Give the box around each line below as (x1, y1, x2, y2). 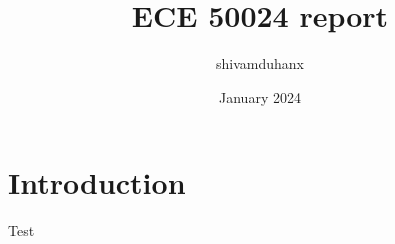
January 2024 (219, 86, 301, 107)
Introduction (8, 162, 186, 203)
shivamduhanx (216, 53, 304, 74)
